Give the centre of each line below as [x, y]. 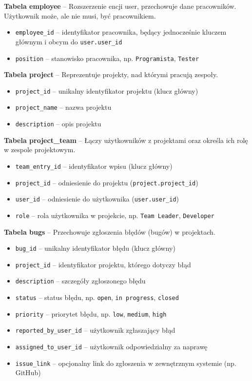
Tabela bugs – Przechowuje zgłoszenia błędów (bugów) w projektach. [110, 231]
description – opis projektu [58, 124]
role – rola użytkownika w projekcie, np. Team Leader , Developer [115, 215]
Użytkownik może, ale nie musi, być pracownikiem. [80, 15]
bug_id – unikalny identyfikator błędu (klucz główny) [95, 248]
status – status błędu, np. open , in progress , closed [97, 297]
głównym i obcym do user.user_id [69, 41]
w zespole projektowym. [40, 150]
